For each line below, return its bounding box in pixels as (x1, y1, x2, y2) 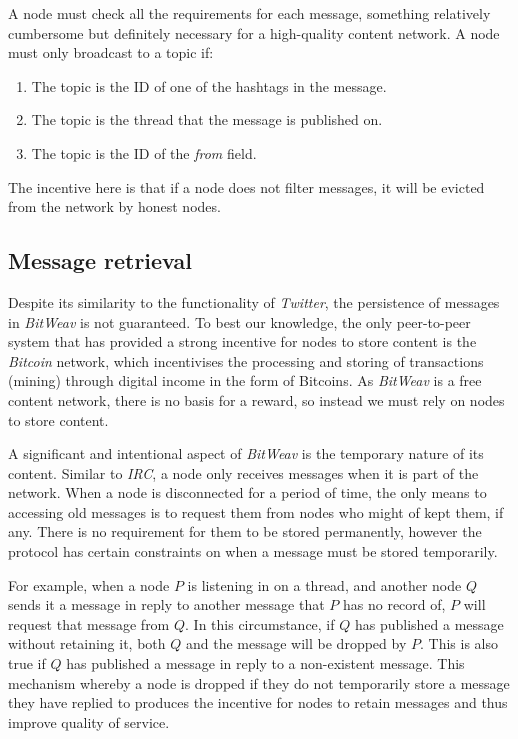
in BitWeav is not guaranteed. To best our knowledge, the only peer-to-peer (8, 311, 471, 332)
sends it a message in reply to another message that (8, 594, 325, 615)
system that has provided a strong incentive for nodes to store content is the (8, 331, 477, 352)
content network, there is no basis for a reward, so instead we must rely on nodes (8, 389, 505, 410)
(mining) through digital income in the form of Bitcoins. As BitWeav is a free (8, 370, 482, 391)
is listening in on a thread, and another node (187, 574, 462, 595)
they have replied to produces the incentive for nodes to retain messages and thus (8, 692, 508, 713)
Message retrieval (8, 245, 192, 276)
